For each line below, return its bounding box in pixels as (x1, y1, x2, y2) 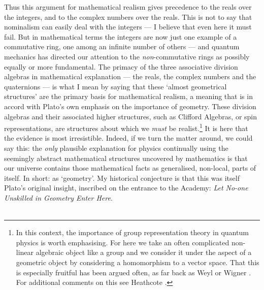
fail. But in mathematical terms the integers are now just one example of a (4, 31, 237, 42)
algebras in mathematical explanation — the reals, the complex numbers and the (4, 71, 256, 82)
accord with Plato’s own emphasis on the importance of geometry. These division (4, 101, 256, 111)
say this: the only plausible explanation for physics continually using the (4, 142, 228, 153)
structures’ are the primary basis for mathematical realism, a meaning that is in (4, 91, 253, 102)
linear (16, 247, 34, 257)
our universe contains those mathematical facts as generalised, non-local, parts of (4, 163, 256, 173)
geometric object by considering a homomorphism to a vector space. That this (16, 256, 259, 267)
